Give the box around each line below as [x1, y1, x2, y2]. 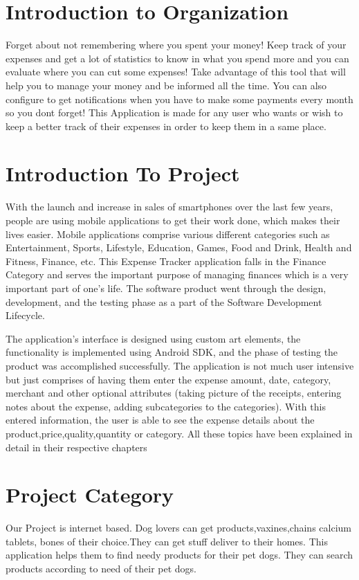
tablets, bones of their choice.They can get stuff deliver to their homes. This [6, 534, 328, 548]
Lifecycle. [6, 308, 45, 323]
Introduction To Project [6, 159, 240, 188]
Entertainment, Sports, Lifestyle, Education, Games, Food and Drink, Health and [6, 240, 352, 255]
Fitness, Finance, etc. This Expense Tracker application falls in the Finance [6, 253, 326, 268]
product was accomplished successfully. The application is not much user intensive [6, 358, 354, 372]
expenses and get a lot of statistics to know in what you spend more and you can [6, 51, 349, 65]
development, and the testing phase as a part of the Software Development [6, 294, 322, 309]
